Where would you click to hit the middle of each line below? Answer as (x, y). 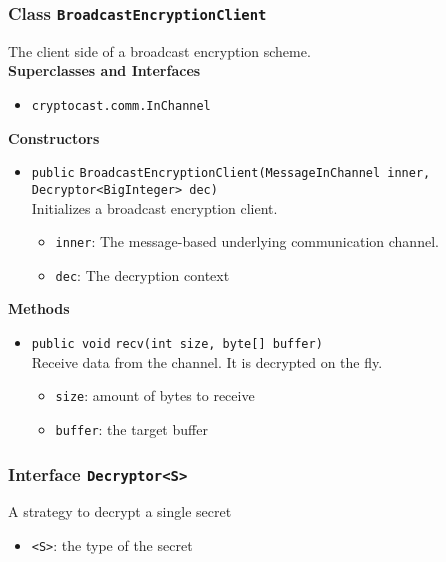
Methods (39, 308)
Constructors (54, 137)
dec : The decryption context (142, 274)
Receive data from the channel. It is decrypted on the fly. (207, 361)
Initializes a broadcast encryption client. (154, 207)
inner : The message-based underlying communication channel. (247, 241)
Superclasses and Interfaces (104, 70)
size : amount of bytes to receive (155, 395)
